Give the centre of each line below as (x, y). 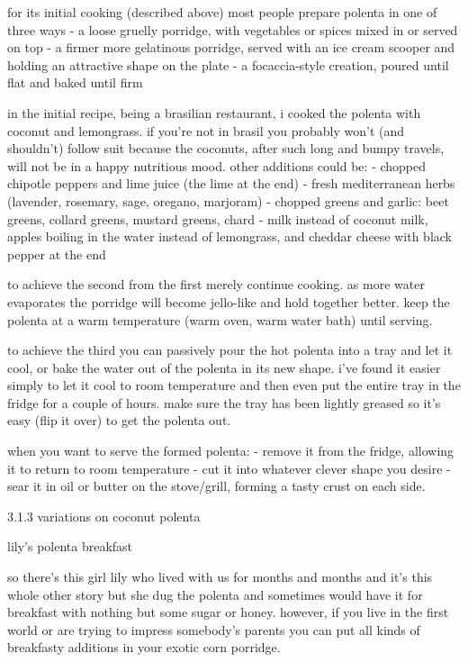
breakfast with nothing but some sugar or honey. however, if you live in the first (228, 612)
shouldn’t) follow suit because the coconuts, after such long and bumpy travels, (226, 148)
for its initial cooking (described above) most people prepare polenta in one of (222, 12)
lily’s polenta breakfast (70, 546)
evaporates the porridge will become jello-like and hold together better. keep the (229, 301)
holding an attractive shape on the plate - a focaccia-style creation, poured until (228, 64)
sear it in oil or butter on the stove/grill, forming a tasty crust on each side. (216, 486)
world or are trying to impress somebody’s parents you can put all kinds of (214, 629)
